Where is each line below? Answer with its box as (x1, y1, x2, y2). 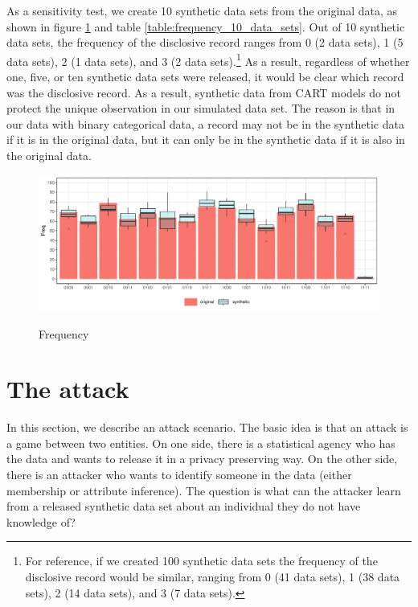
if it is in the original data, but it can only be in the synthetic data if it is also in (6, 131, 405, 148)
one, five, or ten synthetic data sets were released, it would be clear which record (6, 68, 404, 85)
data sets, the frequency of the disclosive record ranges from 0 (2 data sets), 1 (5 (6, 34, 404, 51)
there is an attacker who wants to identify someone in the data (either (6, 466, 352, 483)
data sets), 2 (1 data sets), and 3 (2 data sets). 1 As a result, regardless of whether (6, 50, 410, 69)
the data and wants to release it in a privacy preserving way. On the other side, (6, 450, 398, 467)
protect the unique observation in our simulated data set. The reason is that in (6, 100, 395, 117)
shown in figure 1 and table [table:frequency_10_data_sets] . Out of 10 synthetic (6, 18, 405, 35)
